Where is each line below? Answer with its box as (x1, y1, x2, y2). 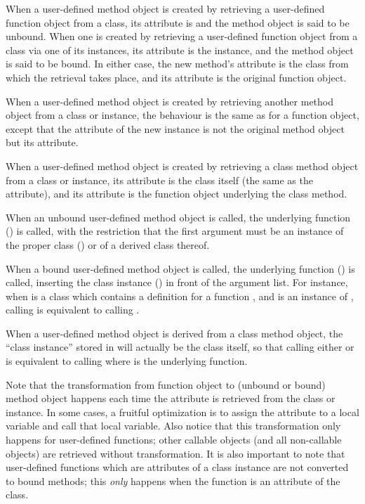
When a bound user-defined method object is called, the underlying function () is (6, 261, 355, 276)
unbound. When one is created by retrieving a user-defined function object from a (6, 29, 358, 44)
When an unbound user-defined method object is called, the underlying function (6, 209, 351, 224)
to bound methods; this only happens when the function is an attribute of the (6, 473, 340, 488)
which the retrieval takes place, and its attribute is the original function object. (6, 70, 347, 84)
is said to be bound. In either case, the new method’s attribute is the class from (6, 56, 349, 71)
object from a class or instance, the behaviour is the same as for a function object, (6, 108, 359, 122)
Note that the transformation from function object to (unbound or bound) (6, 377, 326, 392)
